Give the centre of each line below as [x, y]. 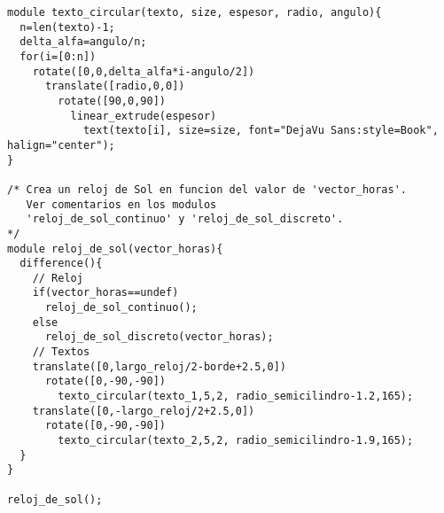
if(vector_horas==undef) [105, 293]
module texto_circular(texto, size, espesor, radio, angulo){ [195, 12]
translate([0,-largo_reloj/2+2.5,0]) [144, 411]
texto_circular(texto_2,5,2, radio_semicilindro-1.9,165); [236, 441]
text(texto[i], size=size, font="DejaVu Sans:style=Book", [261, 131]
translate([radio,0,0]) [115, 86]
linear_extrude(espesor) [144, 116]
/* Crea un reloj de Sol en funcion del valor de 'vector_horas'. [207, 189]
